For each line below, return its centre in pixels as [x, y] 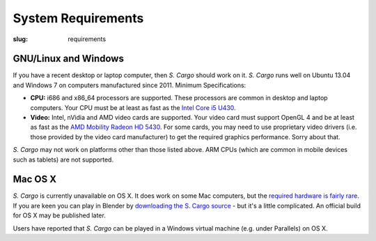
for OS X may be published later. [59, 215]
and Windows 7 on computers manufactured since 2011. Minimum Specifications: [130, 85]
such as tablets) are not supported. [63, 160]
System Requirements [78, 18]
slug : [20, 39]
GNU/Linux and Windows [69, 59]
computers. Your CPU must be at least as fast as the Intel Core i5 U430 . [133, 107]
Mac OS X [35, 179]
